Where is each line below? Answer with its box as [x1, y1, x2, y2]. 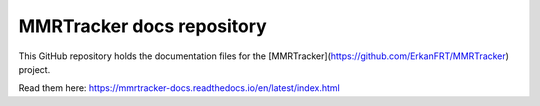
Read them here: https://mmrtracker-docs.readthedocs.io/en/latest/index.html [18, 82, 340, 94]
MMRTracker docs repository [18, 15, 267, 37]
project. [18, 63, 51, 75]
